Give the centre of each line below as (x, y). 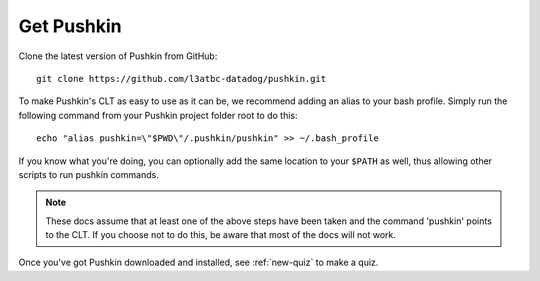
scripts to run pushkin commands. (88, 174)
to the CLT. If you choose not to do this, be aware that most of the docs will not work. (221, 235)
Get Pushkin (70, 26)
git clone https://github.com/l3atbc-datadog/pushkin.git (181, 78)
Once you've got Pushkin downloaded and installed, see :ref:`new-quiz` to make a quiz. (198, 262)
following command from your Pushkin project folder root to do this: (158, 115)
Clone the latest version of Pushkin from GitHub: (118, 56)
